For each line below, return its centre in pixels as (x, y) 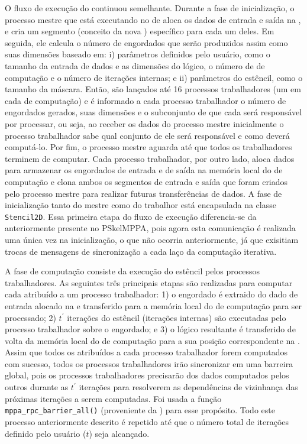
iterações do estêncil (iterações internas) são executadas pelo (177, 317)
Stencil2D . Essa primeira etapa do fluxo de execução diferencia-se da (131, 216)
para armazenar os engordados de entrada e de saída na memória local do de (144, 170)
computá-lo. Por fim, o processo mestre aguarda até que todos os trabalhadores (148, 147)
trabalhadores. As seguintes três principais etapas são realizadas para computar (149, 282)
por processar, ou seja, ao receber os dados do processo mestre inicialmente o (144, 123)
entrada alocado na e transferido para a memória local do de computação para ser (153, 305)
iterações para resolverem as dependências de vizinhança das (188, 387)
